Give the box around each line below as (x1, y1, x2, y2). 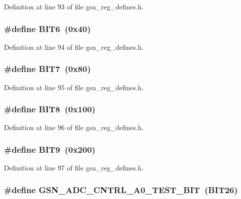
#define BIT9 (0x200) (4, 143, 96, 155)
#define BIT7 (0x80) (4, 63, 91, 75)
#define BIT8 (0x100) (4, 103, 96, 115)
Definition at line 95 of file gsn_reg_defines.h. (4, 82, 144, 92)
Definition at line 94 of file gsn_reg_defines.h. (4, 41, 144, 52)
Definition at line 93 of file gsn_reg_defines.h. (4, 1, 144, 11)
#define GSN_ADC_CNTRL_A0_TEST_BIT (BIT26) (4, 183, 238, 196)
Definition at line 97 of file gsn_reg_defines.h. (4, 163, 144, 173)
